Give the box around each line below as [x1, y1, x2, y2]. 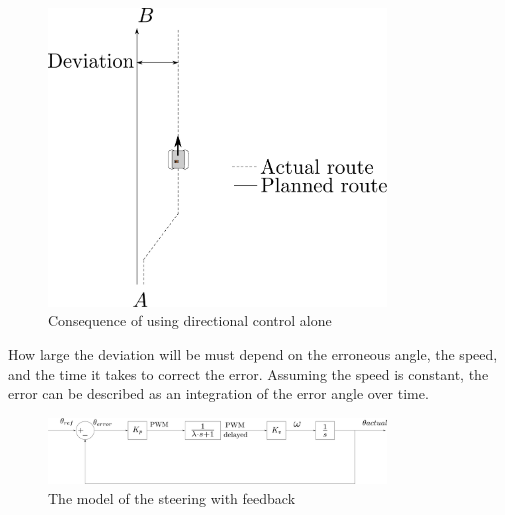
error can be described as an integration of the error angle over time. [8, 383, 429, 404]
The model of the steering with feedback [48, 487, 296, 508]
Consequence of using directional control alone [48, 310, 332, 331]
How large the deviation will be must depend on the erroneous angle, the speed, [8, 343, 498, 364]
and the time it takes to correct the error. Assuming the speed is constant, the [8, 363, 489, 384]
